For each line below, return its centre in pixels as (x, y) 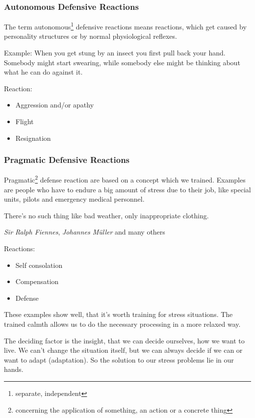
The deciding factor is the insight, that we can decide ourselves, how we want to (124, 340)
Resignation (33, 138)
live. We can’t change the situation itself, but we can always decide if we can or (123, 350)
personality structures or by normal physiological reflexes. (90, 36)
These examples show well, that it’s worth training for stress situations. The (118, 314)
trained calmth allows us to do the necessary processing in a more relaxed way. (122, 324)
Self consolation (39, 265)
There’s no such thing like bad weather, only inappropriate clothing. (106, 215)
